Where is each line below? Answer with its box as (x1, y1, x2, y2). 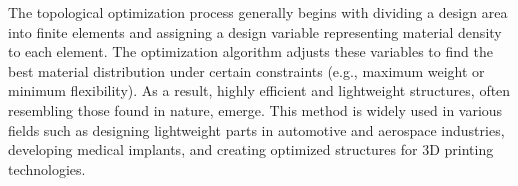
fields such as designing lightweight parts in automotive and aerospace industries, (8, 119, 505, 140)
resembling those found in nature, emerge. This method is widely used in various (8, 99, 503, 120)
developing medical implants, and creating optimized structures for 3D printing (8, 139, 494, 160)
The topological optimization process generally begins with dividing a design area (8, 2, 508, 22)
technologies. (8, 158, 86, 179)
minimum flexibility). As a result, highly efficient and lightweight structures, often (8, 80, 511, 101)
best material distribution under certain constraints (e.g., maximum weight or (8, 60, 485, 81)
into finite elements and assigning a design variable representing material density (8, 21, 502, 42)
